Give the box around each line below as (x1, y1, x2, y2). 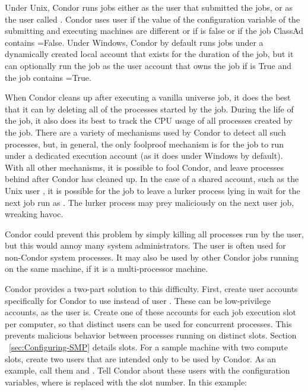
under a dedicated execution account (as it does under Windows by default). (5, 149, 283, 162)
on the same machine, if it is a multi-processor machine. (5, 262, 208, 275)
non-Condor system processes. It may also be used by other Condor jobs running (5, 250, 299, 263)
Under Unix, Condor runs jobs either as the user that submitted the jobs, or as (5, 1, 293, 13)
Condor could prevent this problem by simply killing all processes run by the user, (5, 227, 304, 240)
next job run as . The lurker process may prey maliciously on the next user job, (5, 196, 294, 208)
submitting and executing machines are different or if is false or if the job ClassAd (5, 24, 304, 37)
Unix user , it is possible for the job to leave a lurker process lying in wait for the (5, 184, 300, 196)
